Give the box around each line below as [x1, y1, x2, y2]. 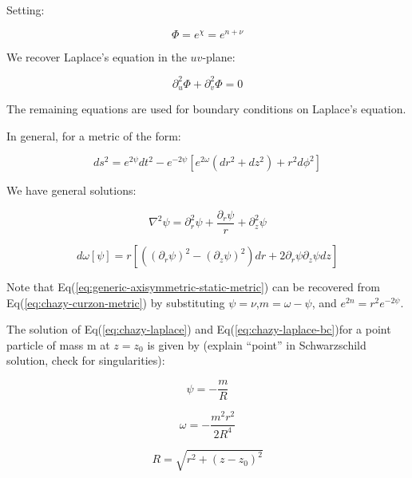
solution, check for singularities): [6, 352, 165, 369]
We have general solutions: [6, 182, 137, 199]
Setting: [6, 2, 45, 18]
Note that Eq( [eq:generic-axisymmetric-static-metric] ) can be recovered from [6, 279, 380, 295]
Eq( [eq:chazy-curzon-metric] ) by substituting [6, 294, 225, 310]
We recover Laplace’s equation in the [6, 48, 187, 65]
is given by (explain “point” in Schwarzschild [147, 336, 366, 353]
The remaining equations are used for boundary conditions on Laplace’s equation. [6, 101, 406, 117]
